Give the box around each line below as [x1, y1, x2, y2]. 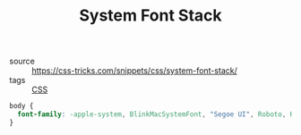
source [9, 55, 36, 67]
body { [9, 102, 34, 111]
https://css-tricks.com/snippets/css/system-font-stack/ [31, 65, 237, 76]
